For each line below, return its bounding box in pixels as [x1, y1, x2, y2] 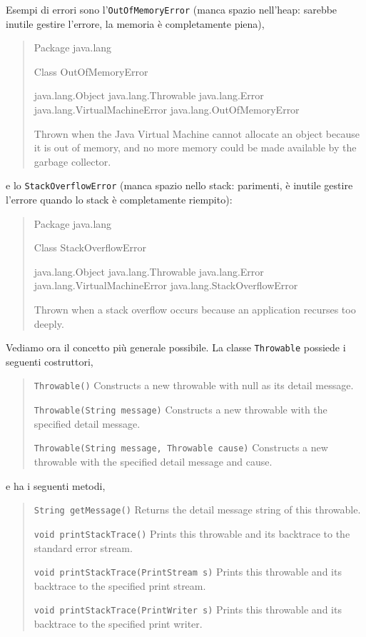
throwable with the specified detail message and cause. [34, 454, 273, 469]
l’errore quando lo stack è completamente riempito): [6, 192, 233, 207]
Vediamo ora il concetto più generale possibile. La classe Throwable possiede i [6, 340, 346, 355]
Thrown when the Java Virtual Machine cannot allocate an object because [34, 126, 360, 141]
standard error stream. [34, 540, 133, 555]
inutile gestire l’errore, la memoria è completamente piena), [6, 16, 265, 31]
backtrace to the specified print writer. [34, 616, 203, 631]
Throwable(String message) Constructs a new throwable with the [34, 402, 327, 417]
